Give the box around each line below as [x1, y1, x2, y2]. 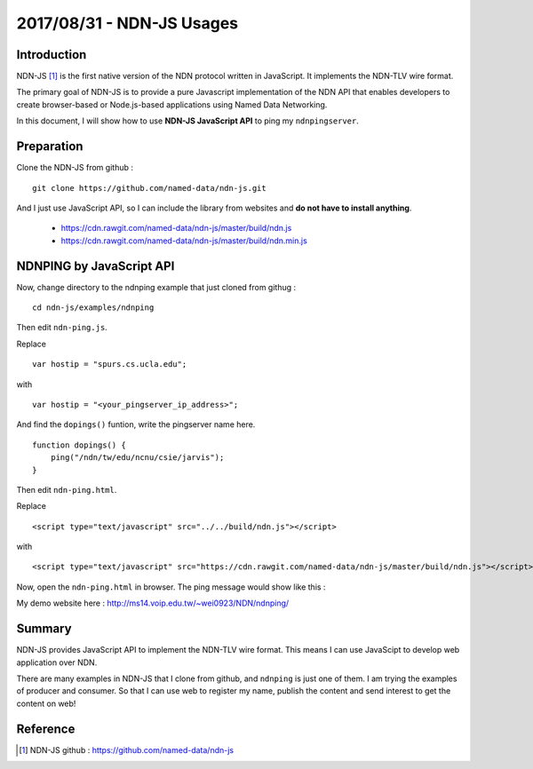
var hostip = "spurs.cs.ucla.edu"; [32, 360, 187, 369]
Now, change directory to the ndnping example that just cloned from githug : [16, 281, 297, 292]
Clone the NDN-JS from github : [16, 163, 133, 173]
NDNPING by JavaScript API [16, 258, 175, 274]
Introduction [16, 47, 87, 62]
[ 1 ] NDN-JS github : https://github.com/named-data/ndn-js [19, 744, 235, 755]
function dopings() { [32, 440, 126, 450]
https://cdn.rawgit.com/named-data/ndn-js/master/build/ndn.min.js [60, 235, 308, 246]
